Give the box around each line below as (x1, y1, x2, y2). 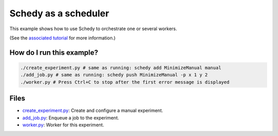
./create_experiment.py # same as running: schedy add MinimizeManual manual (20, 64, 221, 71)
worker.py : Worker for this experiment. (22, 122, 105, 128)
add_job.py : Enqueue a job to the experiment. (22, 115, 119, 121)
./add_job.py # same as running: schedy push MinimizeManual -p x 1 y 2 (20, 72, 208, 78)
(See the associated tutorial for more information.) (9, 35, 116, 41)
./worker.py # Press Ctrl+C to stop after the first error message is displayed (20, 79, 230, 85)
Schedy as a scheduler (9, 8, 109, 19)
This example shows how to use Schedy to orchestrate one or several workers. (9, 26, 177, 32)
